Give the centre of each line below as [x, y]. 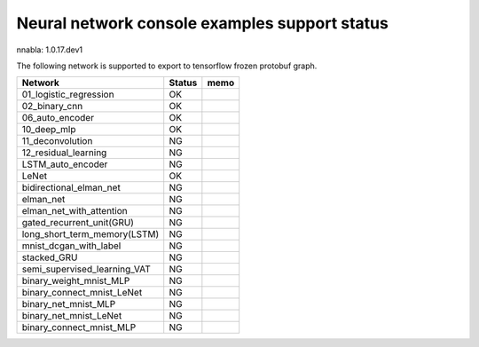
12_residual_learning [64, 153]
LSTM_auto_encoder [65, 164]
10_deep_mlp [49, 130]
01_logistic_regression [68, 95]
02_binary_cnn [52, 106]
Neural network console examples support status [203, 23]
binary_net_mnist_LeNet [72, 316]
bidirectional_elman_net [71, 188]
